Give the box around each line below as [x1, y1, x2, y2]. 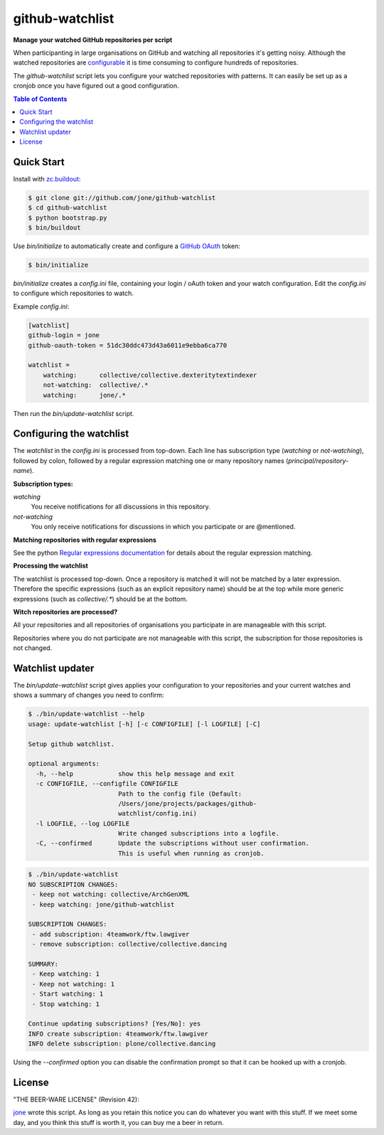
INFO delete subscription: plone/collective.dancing [28, 1040, 216, 1048]
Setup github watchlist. [28, 740, 115, 748]
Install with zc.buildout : [13, 174, 81, 183]
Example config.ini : [13, 302, 70, 311]
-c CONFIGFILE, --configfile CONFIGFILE [36, 779, 178, 788]
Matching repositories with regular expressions [13, 535, 156, 544]
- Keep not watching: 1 [32, 980, 115, 988]
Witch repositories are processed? [13, 607, 118, 616]
